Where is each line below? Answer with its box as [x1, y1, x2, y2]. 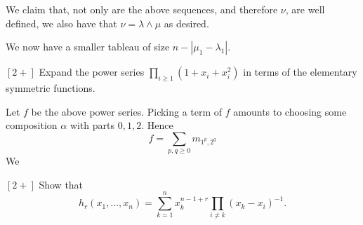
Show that [39, 177, 84, 191]
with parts [70, 118, 115, 132]
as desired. [164, 15, 209, 30]
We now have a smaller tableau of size [6, 39, 170, 54]
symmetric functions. [6, 80, 95, 95]
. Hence [141, 118, 173, 132]
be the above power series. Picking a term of [31, 104, 223, 118]
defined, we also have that [6, 15, 117, 30]
